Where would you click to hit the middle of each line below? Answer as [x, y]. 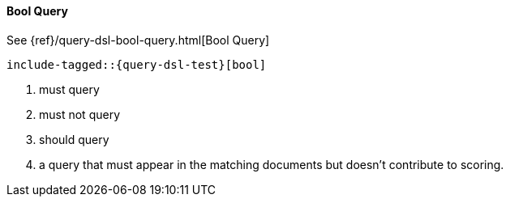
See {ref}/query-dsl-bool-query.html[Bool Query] [138, 40]
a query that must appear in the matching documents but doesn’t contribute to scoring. [272, 164]
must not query [80, 114]
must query [69, 89]
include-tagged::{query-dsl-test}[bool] [137, 64]
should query [74, 139]
